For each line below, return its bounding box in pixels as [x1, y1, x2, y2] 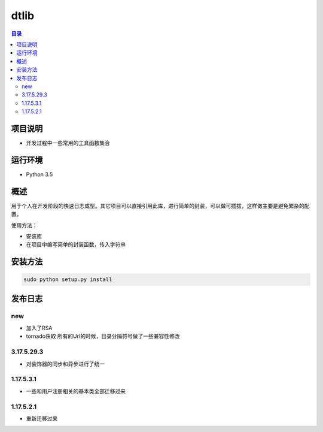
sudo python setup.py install [23, 276, 112, 283]
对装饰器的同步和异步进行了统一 [26, 360, 105, 367]
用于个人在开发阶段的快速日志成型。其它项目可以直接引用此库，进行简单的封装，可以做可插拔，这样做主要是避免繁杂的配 [11, 202, 310, 209]
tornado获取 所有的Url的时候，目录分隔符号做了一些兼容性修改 [26, 333, 180, 340]
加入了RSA [26, 324, 53, 332]
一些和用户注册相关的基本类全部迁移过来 [26, 387, 126, 395]
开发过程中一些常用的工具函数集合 [26, 139, 110, 146]
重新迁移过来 [26, 415, 58, 422]
